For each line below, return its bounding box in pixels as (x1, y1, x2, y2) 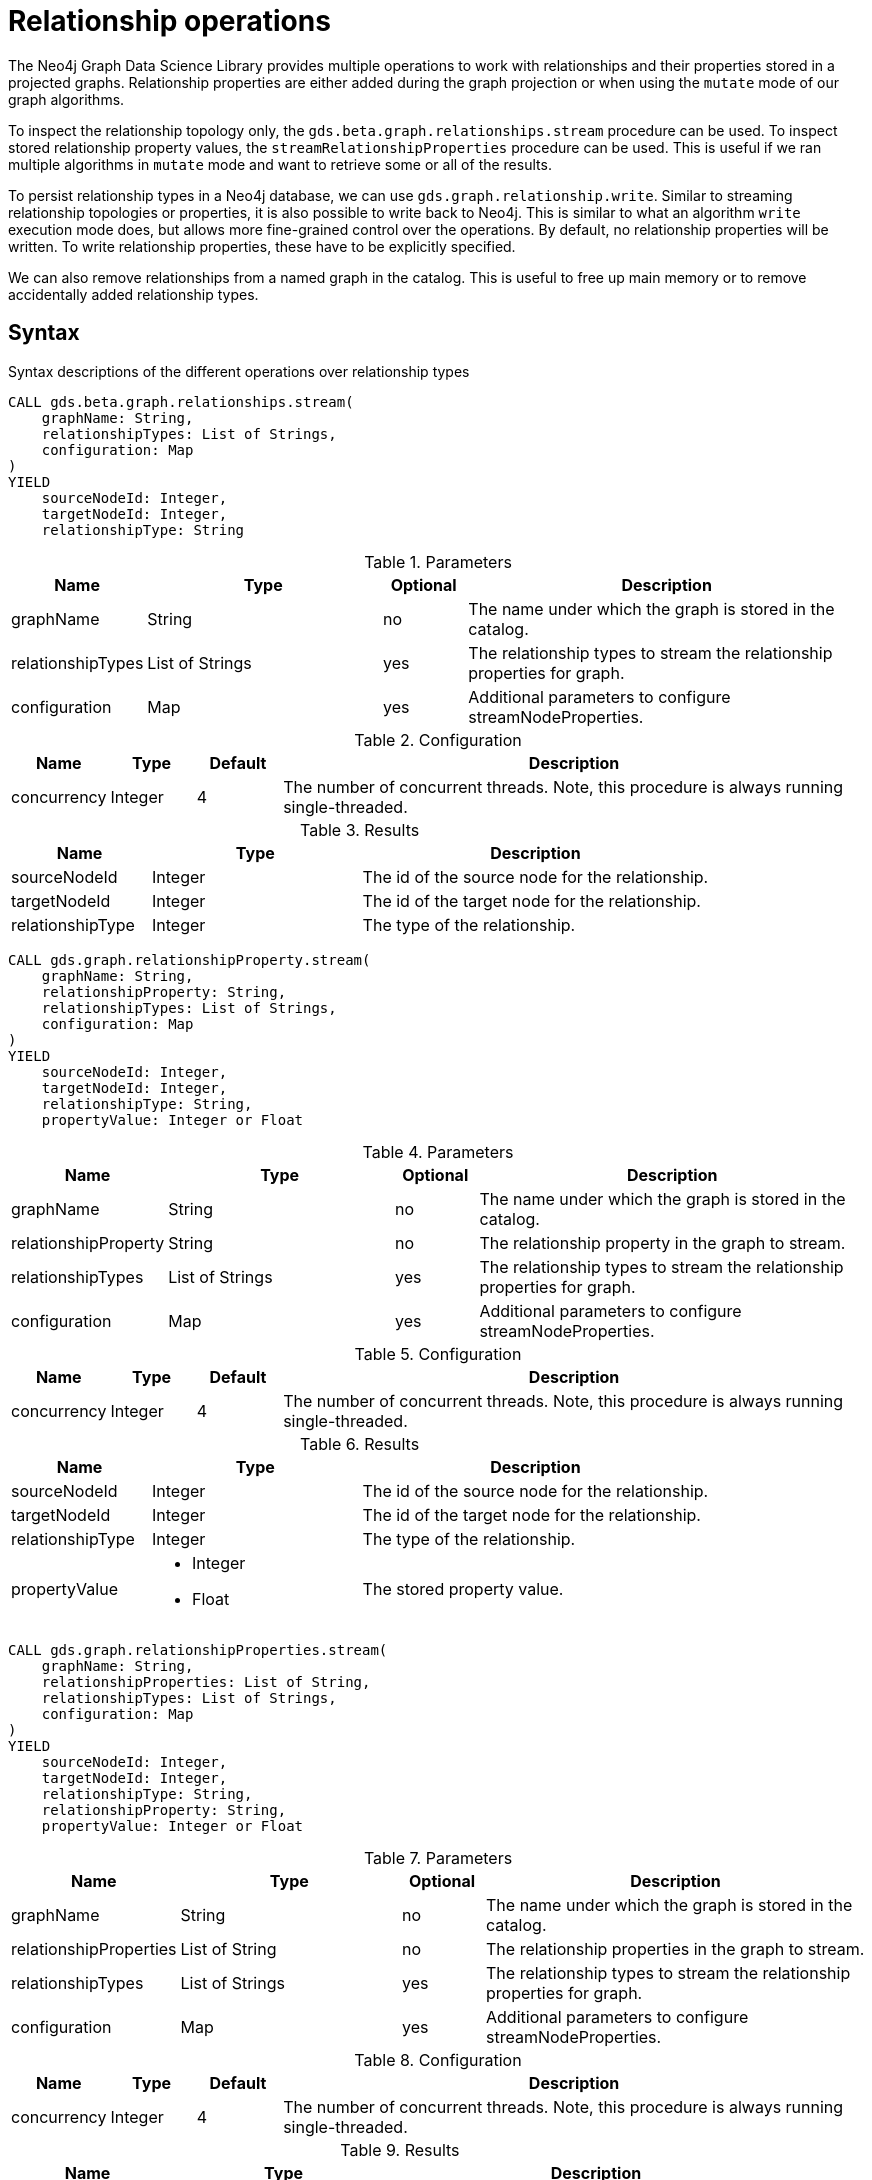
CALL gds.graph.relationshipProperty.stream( (8, 951, 371, 968)
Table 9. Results (340, 2139, 460, 2160)
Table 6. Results (300, 1433, 420, 1454)
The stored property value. (362, 1578, 564, 1599)
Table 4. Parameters (362, 1141, 514, 1162)
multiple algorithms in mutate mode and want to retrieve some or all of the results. (8, 155, 552, 173)
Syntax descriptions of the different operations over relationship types (8, 362, 470, 380)
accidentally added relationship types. (8, 285, 259, 303)
